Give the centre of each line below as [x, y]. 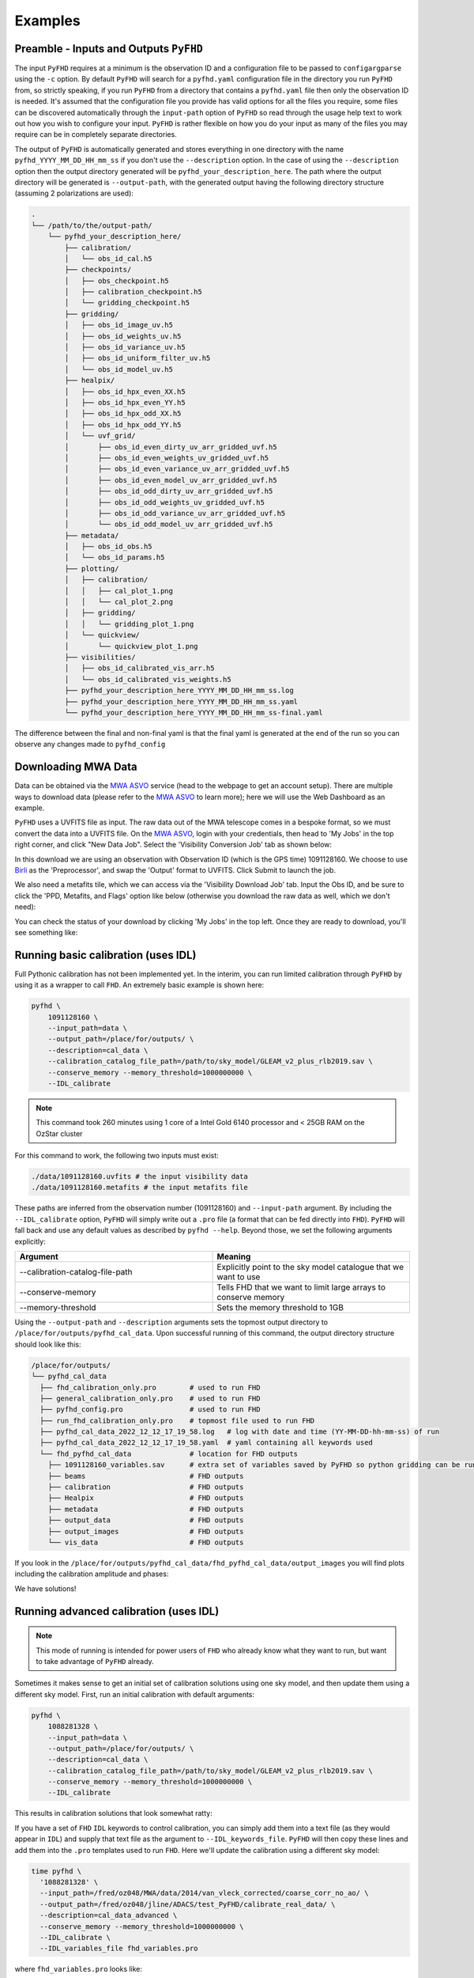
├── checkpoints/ [98, 270]
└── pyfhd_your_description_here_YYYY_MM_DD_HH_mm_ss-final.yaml [194, 712]
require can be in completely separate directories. [96, 135]
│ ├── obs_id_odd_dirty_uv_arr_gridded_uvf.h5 [169, 491]
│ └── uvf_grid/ [100, 436]
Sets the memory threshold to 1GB [280, 1307]
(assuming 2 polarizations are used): [74, 193]
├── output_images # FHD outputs [146, 1531]
